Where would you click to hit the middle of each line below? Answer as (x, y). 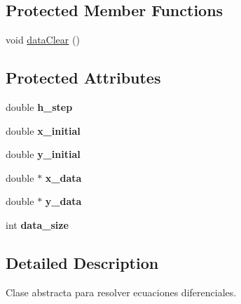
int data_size (37, 224)
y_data (63, 201)
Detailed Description (82, 262)
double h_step (39, 107)
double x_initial (43, 130)
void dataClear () (43, 40)
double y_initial (43, 154)
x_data (63, 177)
